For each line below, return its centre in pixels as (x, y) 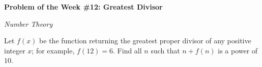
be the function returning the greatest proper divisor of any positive (145, 41)
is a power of (238, 50)
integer (15, 50)
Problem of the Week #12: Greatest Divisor (83, 7)
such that (165, 50)
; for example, (53, 50)
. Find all (127, 50)
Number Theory (28, 23)
